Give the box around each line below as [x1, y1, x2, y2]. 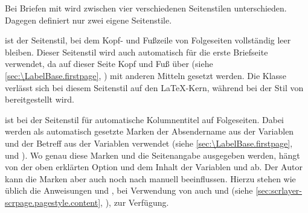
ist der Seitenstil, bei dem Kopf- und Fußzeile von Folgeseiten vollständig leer [5, 34, 291, 46]
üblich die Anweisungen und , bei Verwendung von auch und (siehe [5, 184, 253, 197]
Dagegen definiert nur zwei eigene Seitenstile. [5, 13, 172, 26]
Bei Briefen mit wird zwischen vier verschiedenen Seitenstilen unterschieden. [5, 2, 287, 14]
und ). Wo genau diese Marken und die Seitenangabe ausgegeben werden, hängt [5, 148, 300, 161]
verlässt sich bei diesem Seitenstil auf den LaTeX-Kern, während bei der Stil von [5, 81, 304, 94]
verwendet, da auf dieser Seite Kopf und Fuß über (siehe [5, 57, 213, 70]
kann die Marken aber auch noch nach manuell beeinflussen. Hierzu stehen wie [5, 172, 296, 185]
